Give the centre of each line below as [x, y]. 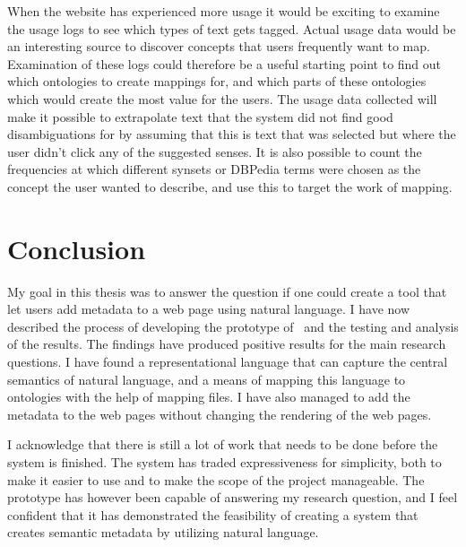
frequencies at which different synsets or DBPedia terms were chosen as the [214, 169]
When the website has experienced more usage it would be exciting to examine [224, 11]
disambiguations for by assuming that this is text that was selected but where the [232, 134]
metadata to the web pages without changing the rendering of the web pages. [220, 414]
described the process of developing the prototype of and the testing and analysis [233, 326]
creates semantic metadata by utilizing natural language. [163, 532]
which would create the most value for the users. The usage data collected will [222, 98]
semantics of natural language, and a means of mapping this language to [207, 379]
